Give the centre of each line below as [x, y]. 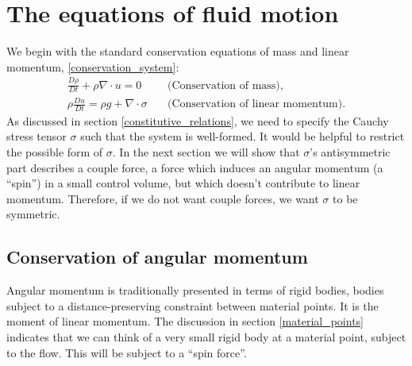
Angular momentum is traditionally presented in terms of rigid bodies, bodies [195, 290]
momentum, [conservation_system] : [93, 66]
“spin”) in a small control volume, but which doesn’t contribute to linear [183, 183]
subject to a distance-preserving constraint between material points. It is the [193, 305]
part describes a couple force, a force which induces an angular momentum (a [195, 167]
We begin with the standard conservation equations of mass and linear [178, 51]
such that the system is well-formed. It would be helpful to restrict [243, 136]
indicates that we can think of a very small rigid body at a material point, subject [206, 337]
